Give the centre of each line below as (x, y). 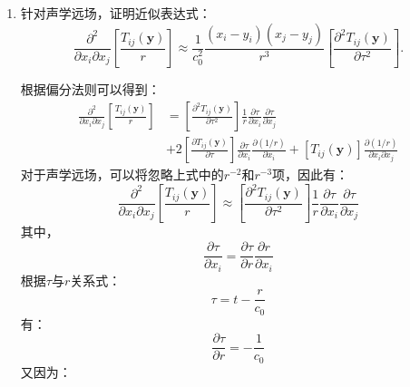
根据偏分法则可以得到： (90, 89)
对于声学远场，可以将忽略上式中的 (122, 174)
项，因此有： (311, 174)
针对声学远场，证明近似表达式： (116, 13)
